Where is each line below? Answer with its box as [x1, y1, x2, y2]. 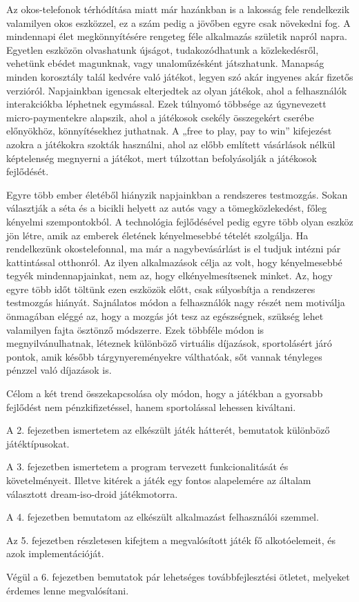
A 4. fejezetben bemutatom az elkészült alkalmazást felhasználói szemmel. [6, 510, 319, 524]
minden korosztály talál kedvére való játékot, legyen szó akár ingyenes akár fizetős [6, 69, 353, 83]
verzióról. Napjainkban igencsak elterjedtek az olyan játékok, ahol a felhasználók [6, 83, 347, 97]
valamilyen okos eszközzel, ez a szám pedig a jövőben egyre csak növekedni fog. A [6, 15, 351, 30]
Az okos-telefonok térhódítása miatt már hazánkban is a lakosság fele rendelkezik [6, 2, 350, 16]
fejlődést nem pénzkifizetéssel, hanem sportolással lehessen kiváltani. [6, 399, 296, 414]
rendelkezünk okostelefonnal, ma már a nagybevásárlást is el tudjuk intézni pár [6, 241, 341, 256]
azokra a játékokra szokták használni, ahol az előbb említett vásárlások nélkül [6, 137, 336, 151]
